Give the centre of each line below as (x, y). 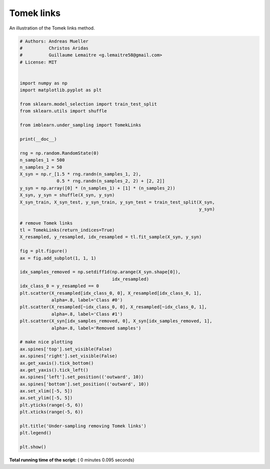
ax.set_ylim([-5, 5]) (46, 398)
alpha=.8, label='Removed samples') (96, 328)
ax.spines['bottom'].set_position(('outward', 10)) (84, 384)
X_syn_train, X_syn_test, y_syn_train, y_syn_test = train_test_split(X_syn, (117, 202)
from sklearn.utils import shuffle (63, 111)
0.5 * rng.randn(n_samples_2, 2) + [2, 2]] (111, 181)
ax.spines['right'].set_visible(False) (68, 356)
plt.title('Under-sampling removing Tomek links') (83, 426)
